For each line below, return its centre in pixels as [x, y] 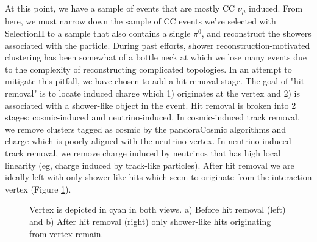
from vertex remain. [66, 233]
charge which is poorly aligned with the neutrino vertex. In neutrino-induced [148, 141]
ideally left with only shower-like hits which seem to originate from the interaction [158, 177]
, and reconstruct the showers [256, 33]
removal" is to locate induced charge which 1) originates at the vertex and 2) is [152, 93]
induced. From [276, 8]
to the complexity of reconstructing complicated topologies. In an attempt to [148, 69]
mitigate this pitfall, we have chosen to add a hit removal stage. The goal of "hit [155, 81]
